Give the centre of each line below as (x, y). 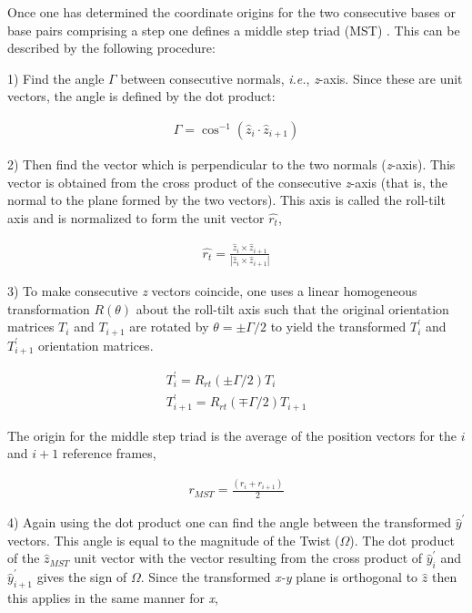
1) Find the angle (56, 78)
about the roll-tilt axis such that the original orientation (292, 308)
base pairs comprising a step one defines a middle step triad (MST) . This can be (234, 30)
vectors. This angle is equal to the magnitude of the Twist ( (174, 540)
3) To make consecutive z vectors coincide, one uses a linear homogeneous (212, 291)
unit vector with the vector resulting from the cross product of (248, 558)
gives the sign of (82, 577)
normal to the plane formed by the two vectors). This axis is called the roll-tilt (226, 200)
